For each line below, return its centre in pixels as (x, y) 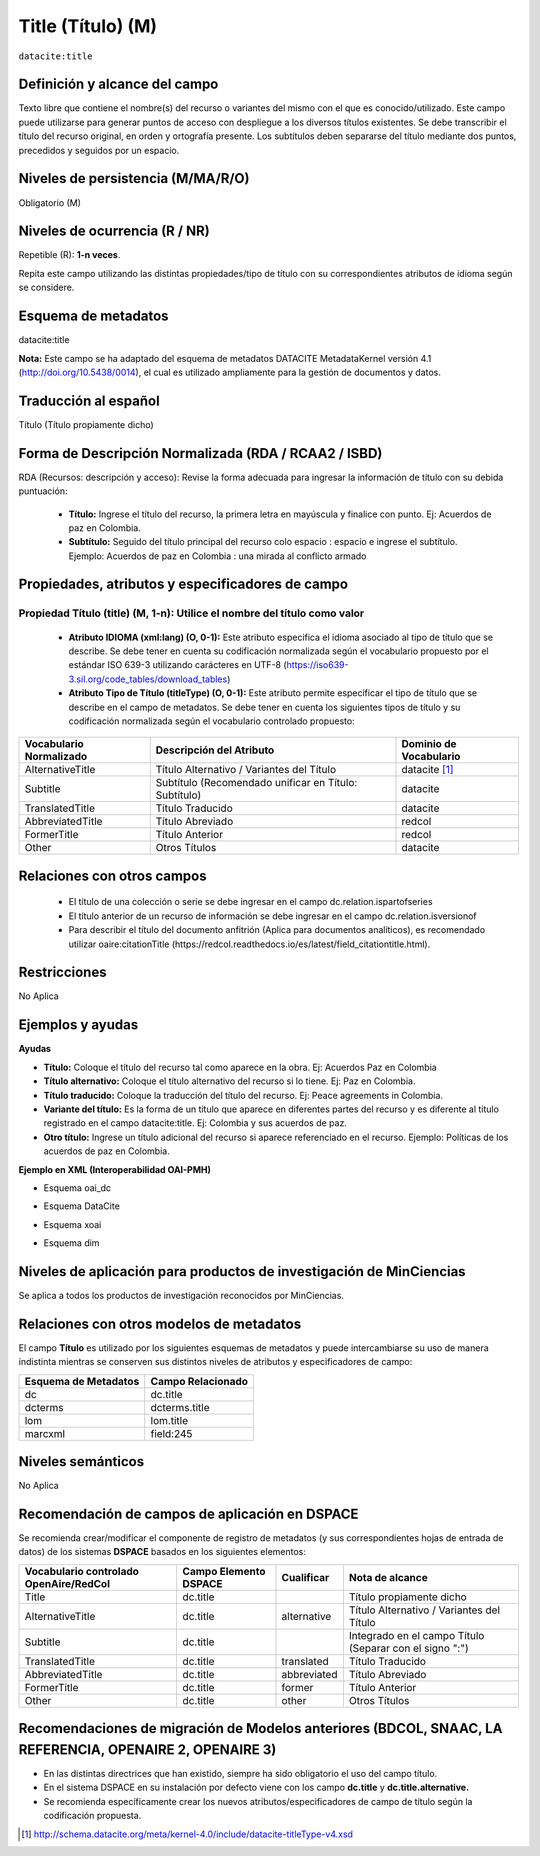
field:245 (171, 1433)
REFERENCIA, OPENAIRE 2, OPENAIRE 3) (147, 1749)
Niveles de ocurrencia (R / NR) (114, 231)
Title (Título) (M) (88, 26)
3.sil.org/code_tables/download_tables (148, 679)
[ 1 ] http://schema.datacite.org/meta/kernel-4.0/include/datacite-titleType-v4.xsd (187, 1834)
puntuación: (43, 491)
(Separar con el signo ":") (408, 1648)
